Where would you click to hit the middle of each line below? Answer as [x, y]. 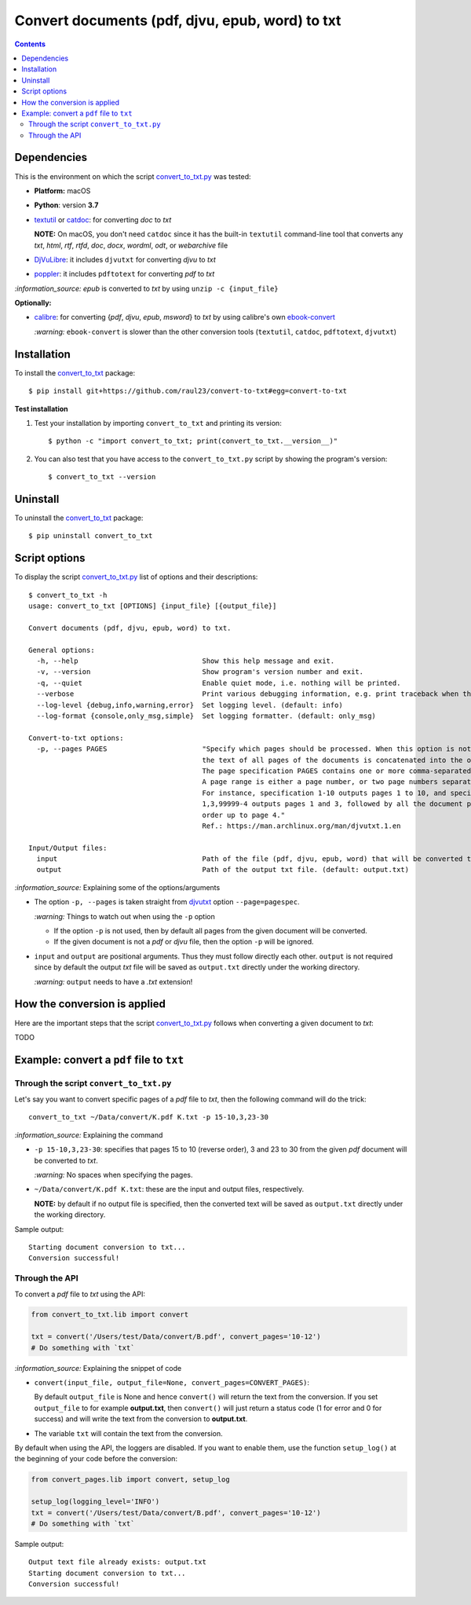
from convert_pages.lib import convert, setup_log [131, 1480]
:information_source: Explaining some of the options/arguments [117, 887]
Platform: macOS [62, 191]
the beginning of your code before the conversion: [96, 1459]
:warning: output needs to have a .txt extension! [113, 981]
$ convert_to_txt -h [68, 595]
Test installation [41, 409]
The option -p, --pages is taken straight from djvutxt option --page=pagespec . [167, 902]
